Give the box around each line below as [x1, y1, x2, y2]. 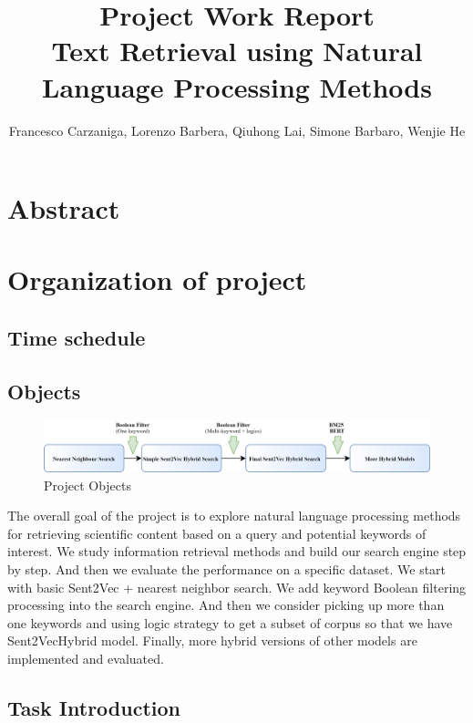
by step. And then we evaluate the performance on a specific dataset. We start [7, 559, 447, 578]
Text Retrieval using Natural [51, 32, 423, 69]
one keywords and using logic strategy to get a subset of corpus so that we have [7, 613, 453, 632]
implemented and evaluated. [7, 648, 164, 667]
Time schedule [7, 324, 146, 352]
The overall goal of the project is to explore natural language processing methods [7, 506, 461, 525]
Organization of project [7, 261, 307, 298]
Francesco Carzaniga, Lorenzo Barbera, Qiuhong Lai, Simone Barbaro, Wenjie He [8, 120, 466, 139]
